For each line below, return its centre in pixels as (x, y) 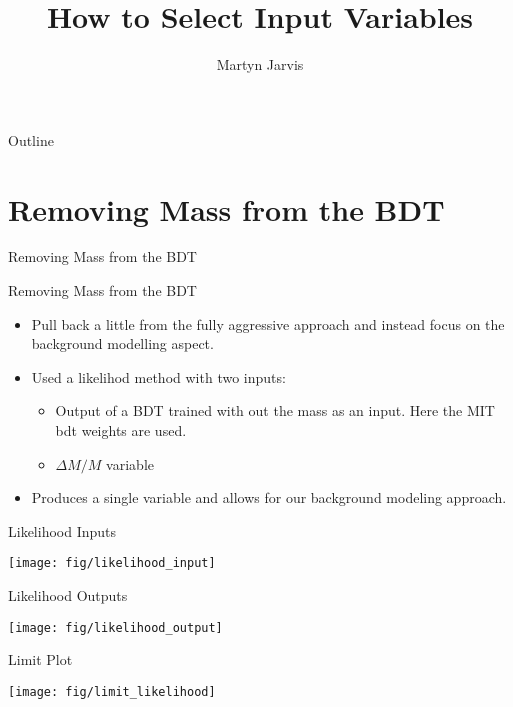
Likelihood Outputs (68, 595)
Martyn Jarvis (260, 64)
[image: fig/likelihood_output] (115, 627)
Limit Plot (40, 659)
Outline (31, 139)
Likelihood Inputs (62, 530)
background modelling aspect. (122, 343)
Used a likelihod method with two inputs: (158, 376)
